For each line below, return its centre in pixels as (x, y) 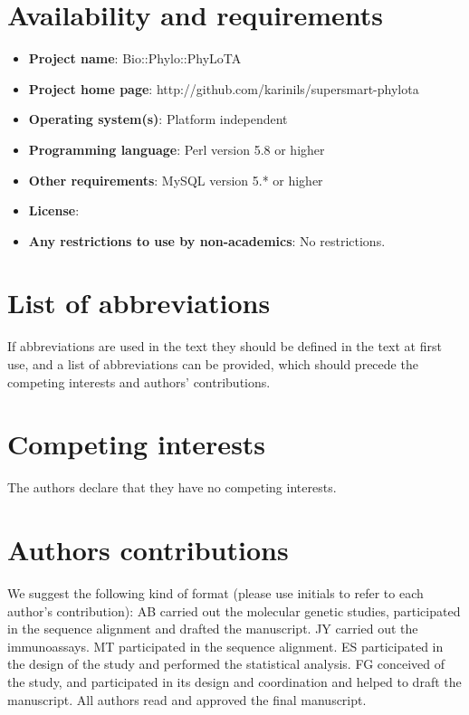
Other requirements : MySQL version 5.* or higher (176, 180)
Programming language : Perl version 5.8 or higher (177, 149)
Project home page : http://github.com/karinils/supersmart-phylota (224, 88)
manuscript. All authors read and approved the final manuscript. (187, 699)
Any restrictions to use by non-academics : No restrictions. (207, 240)
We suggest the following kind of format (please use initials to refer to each (215, 593)
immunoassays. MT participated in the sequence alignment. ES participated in (225, 646)
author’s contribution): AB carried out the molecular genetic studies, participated (234, 610)
